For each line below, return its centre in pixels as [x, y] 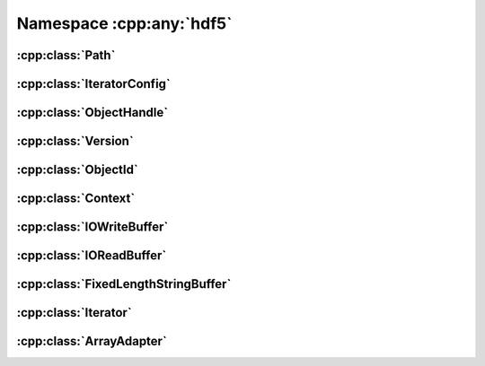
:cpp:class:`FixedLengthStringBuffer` [124, 284]
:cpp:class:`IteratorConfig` [93, 84]
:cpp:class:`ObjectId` [77, 170]
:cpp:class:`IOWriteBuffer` [93, 227]
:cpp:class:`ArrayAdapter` [92, 341]
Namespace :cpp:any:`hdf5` [124, 23]
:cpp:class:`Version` [75, 141]
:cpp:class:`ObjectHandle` [93, 113]
